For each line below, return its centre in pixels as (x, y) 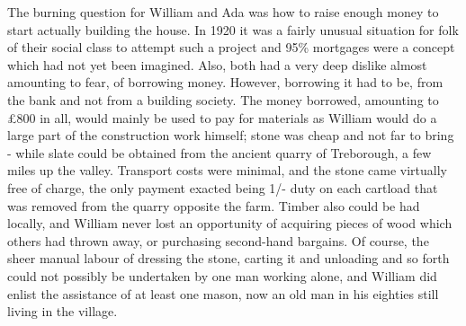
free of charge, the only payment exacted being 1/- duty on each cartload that (223, 187)
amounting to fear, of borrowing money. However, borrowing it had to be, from (225, 82)
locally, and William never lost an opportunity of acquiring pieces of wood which (230, 223)
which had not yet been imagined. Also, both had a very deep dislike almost (217, 64)
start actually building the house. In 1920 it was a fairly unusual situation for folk (233, 29)
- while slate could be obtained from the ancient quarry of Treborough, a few (220, 152)
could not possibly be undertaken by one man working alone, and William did (222, 275)
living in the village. (63, 311)
